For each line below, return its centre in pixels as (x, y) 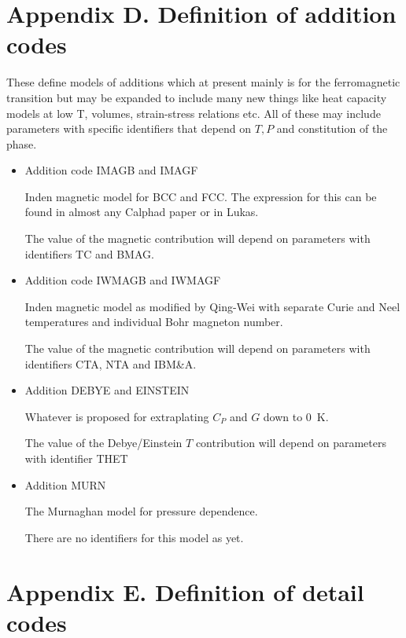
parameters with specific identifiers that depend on (129, 128)
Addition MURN (65, 484)
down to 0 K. (296, 416)
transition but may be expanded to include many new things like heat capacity (197, 97)
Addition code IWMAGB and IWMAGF (123, 280)
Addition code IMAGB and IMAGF (111, 170)
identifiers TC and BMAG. (89, 253)
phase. (22, 143)
